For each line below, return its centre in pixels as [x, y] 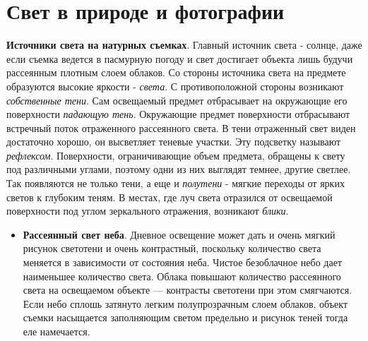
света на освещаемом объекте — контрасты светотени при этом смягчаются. [188, 290]
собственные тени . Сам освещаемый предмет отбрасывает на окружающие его [177, 100]
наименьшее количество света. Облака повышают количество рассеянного [182, 276]
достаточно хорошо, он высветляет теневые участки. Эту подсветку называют [174, 142]
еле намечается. [57, 331]
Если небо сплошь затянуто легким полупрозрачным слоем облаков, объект [185, 303]
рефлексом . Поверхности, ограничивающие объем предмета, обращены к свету [176, 155]
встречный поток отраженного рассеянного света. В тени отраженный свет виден [181, 127]
